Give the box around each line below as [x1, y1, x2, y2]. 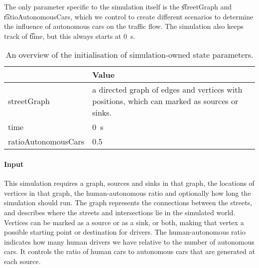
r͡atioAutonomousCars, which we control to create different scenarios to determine [4, 11, 254, 21]
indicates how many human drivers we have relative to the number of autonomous [4, 236, 255, 247]
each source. [4, 256, 41, 266]
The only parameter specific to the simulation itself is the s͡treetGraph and [4, 1, 232, 11]
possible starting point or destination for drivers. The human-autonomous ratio [4, 227, 246, 237]
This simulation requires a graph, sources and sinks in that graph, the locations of [4, 178, 255, 188]
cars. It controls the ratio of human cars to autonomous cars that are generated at [4, 246, 255, 257]
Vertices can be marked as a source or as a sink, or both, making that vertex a [4, 217, 244, 227]
